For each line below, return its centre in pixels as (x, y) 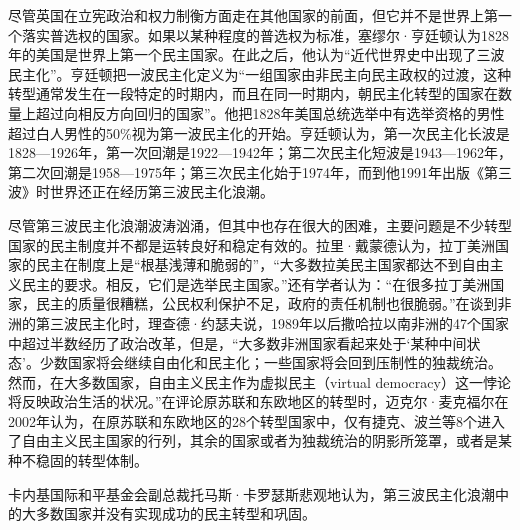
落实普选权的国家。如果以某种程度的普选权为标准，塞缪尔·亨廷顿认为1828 (265, 34)
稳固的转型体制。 (91, 460)
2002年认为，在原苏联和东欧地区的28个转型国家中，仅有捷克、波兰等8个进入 (256, 420)
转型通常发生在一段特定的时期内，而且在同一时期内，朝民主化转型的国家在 (253, 93)
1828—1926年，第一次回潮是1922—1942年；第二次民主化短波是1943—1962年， (260, 152)
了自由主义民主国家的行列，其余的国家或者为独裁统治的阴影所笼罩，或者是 (253, 440)
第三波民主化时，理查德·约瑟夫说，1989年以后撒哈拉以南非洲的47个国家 (272, 322)
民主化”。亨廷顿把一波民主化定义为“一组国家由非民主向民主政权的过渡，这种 (260, 73)
